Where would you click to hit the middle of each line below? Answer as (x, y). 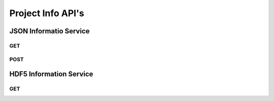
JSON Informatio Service (49, 31)
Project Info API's (47, 13)
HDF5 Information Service (51, 74)
